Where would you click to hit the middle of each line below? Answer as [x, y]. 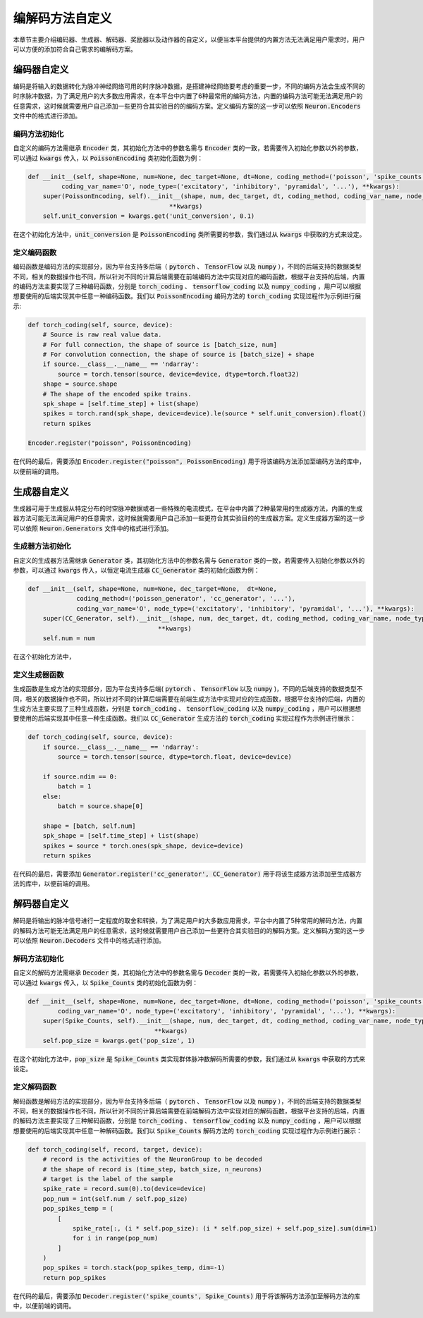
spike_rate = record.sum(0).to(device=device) [125, 1189]
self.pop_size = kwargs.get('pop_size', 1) [119, 1041]
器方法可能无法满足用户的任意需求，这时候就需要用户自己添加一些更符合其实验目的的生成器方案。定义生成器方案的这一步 [189, 518]
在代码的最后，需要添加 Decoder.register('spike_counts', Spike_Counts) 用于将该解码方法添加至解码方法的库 [187, 1296]
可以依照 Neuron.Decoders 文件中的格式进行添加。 [89, 941]
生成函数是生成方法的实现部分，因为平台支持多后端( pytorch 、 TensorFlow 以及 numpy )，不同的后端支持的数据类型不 [188, 689]
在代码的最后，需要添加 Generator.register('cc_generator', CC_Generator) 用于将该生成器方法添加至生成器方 [188, 874]
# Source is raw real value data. [102, 335]
